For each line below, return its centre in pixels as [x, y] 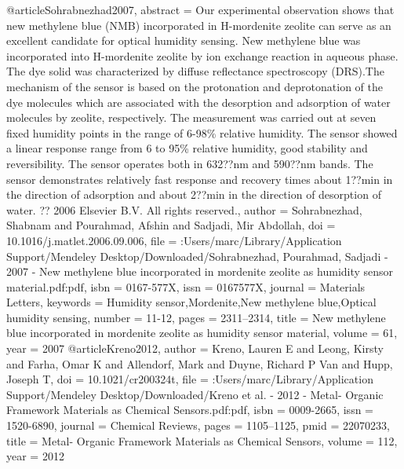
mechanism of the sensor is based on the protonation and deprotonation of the [195, 86]
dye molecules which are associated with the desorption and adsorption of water [198, 102]
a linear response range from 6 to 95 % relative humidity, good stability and [187, 148]
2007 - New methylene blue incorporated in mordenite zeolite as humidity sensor [200, 271]
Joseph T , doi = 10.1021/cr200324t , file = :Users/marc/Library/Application [190, 379]
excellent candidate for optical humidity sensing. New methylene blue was [184, 40]
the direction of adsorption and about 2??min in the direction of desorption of [194, 194]
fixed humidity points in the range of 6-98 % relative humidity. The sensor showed [202, 132]
